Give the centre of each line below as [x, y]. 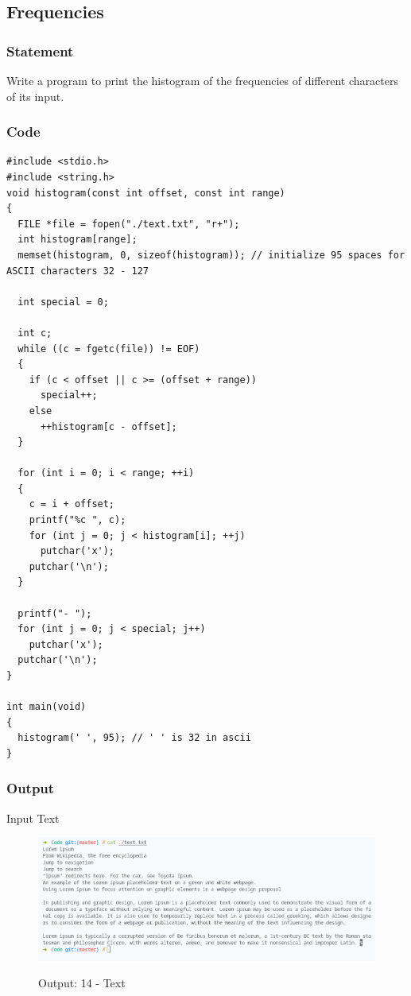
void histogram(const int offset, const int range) [146, 193]
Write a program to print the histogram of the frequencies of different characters [202, 80]
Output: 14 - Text [82, 983]
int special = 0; [63, 302]
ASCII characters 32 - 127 [78, 271]
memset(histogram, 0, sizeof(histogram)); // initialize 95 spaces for [211, 255]
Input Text [33, 818]
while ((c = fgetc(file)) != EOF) [109, 349]
